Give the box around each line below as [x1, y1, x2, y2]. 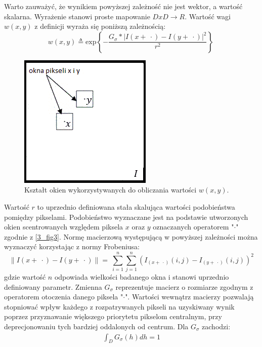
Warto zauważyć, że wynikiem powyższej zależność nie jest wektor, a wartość [4, 1, 243, 11]
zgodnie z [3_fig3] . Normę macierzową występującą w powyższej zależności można [4, 231, 258, 242]
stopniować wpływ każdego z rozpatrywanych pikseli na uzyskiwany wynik [4, 301, 235, 312]
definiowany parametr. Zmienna [4, 281, 102, 292]
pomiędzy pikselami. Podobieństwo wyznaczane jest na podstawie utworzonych [4, 211, 248, 222]
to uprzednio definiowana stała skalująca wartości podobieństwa [37, 201, 235, 212]
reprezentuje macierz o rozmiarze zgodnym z [115, 281, 253, 292]
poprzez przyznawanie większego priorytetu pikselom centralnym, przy [4, 311, 222, 322]
